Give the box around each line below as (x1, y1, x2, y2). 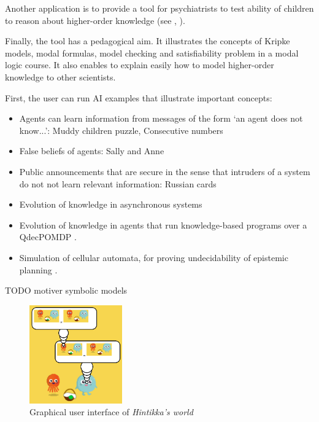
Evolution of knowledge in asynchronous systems (19, 198, 202, 211)
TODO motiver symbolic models (5, 284, 128, 297)
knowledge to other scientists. (5, 70, 116, 83)
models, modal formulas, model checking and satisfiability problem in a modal (5, 46, 299, 59)
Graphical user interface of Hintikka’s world (29, 405, 193, 418)
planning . (19, 263, 58, 276)
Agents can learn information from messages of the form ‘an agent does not (19, 112, 303, 125)
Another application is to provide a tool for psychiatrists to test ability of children (5, 2, 314, 14)
